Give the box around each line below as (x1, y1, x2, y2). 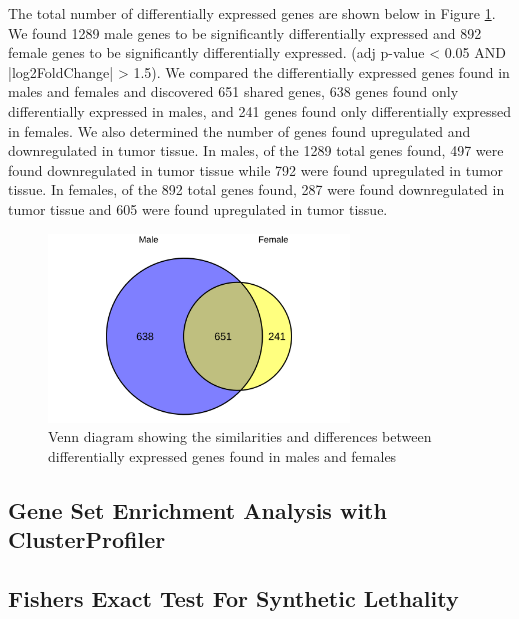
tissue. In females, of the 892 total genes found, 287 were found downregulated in (8, 179, 505, 200)
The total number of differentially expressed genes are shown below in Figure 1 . (8, 3, 496, 23)
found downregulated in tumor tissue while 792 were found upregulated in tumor (8, 159, 504, 180)
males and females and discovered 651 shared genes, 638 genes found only (8, 81, 459, 102)
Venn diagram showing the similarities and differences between (48, 426, 432, 447)
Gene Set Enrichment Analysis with (8, 494, 387, 525)
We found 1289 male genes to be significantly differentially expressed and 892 (8, 22, 482, 43)
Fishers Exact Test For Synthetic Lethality (8, 582, 459, 613)
